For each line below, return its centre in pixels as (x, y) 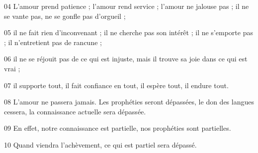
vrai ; (12, 68)
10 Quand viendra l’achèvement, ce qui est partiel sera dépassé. (100, 144)
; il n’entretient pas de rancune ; (53, 42)
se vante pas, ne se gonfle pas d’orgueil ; (65, 16)
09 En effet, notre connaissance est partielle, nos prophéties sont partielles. (118, 128)
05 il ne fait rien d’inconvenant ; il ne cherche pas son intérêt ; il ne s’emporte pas (129, 32)
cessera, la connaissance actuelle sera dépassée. (75, 111)
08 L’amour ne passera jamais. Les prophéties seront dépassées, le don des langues (129, 102)
